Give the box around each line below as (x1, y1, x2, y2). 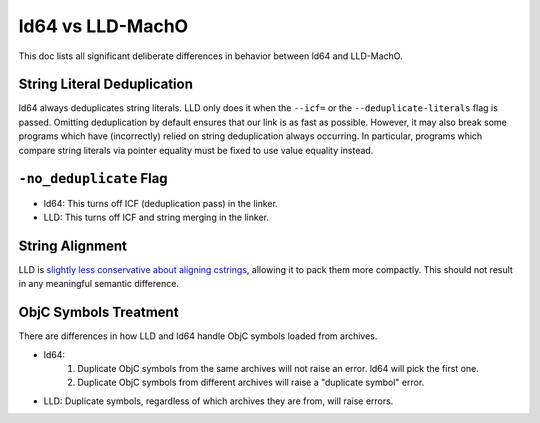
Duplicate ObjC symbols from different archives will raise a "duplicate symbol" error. (77, 376, 425, 389)
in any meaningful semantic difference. (18, 278, 180, 290)
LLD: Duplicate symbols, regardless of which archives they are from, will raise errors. (43, 395, 394, 407)
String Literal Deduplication (18, 76, 194, 93)
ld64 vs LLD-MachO (18, 15, 189, 37)
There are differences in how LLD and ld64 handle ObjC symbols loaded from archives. (18, 330, 378, 342)
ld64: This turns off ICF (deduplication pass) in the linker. (43, 197, 279, 209)
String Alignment (18, 237, 127, 254)
